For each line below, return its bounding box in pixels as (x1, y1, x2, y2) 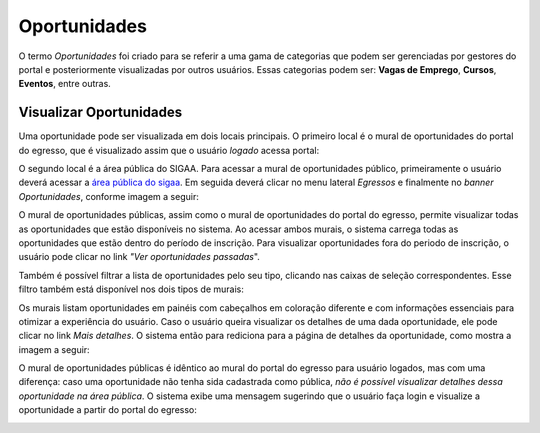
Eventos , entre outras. (18, 78, 112, 90)
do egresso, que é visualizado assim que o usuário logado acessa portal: (18, 144, 320, 156)
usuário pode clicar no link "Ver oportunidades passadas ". (18, 251, 260, 263)
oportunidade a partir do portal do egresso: (18, 404, 197, 416)
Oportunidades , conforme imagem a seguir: (18, 190, 199, 202)
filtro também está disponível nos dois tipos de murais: (18, 283, 244, 295)
